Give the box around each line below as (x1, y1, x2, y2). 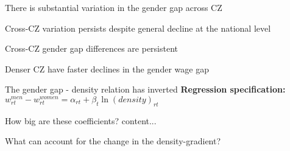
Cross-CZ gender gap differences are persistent (5, 42, 179, 55)
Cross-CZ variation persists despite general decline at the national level (5, 21, 271, 34)
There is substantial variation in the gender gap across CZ (5, 1, 222, 13)
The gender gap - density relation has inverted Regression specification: (5, 83, 286, 96)
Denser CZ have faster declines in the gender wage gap (5, 62, 209, 75)
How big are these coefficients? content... (5, 114, 157, 127)
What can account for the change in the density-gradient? (5, 135, 221, 147)
